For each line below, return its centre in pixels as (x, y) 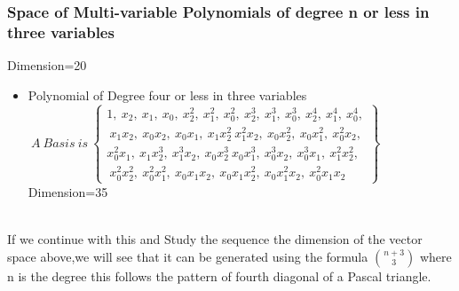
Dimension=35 (68, 191)
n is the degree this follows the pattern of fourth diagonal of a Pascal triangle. (219, 275)
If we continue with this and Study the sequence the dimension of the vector (215, 239)
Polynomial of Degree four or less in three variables (167, 94)
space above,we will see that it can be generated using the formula (188, 256)
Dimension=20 (47, 65)
